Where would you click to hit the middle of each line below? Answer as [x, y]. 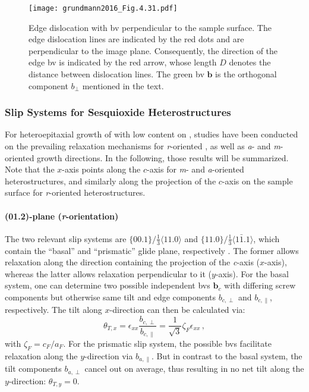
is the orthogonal [246, 74]
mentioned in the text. [123, 85]
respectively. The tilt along [53, 310]
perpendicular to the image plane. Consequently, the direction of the [153, 50]
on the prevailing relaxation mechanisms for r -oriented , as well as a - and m [143, 146]
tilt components [33, 369]
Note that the [30, 169]
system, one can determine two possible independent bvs [108, 285]
